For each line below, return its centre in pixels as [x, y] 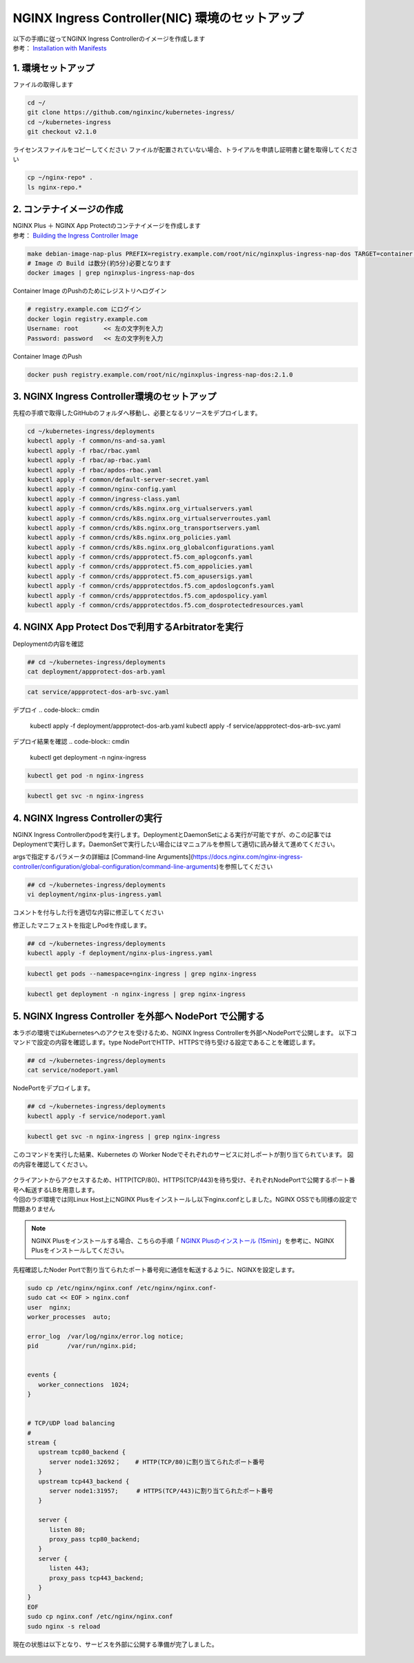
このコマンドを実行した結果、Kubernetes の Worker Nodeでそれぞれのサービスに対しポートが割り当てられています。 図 [183, 1155]
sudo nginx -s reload [64, 1626]
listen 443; [69, 1568]
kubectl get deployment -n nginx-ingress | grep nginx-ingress [137, 994]
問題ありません [34, 1209]
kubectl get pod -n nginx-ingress [86, 776]
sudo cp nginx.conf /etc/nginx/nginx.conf [100, 1617]
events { [42, 1375]
